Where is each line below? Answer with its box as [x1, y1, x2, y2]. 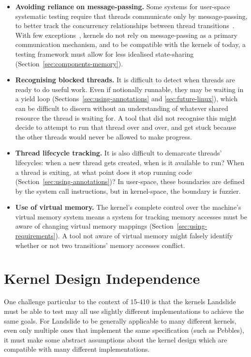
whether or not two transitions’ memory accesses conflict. [15, 240, 185, 250]
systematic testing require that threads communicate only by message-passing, [15, 11, 248, 21]
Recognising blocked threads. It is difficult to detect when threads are [15, 75, 235, 85]
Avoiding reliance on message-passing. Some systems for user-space [15, 1, 230, 11]
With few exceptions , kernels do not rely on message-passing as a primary [15, 30, 237, 40]
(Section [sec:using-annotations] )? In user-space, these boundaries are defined [15, 176, 245, 186]
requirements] [15, 231, 56, 241]
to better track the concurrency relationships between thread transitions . [15, 20, 235, 31]
